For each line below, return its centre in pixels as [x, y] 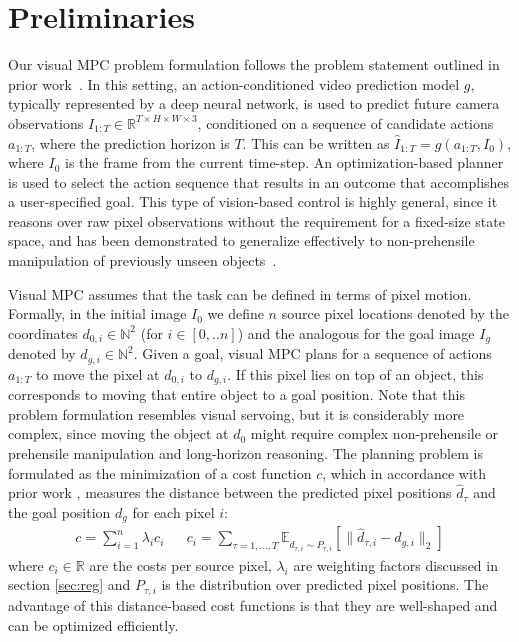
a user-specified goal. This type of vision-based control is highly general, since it [253, 201]
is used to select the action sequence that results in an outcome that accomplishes [259, 181]
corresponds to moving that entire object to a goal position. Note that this [236, 394]
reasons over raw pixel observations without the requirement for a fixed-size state [256, 220]
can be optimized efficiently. [93, 624]
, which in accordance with [404, 472]
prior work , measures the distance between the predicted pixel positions [230, 492]
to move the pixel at [97, 373]
